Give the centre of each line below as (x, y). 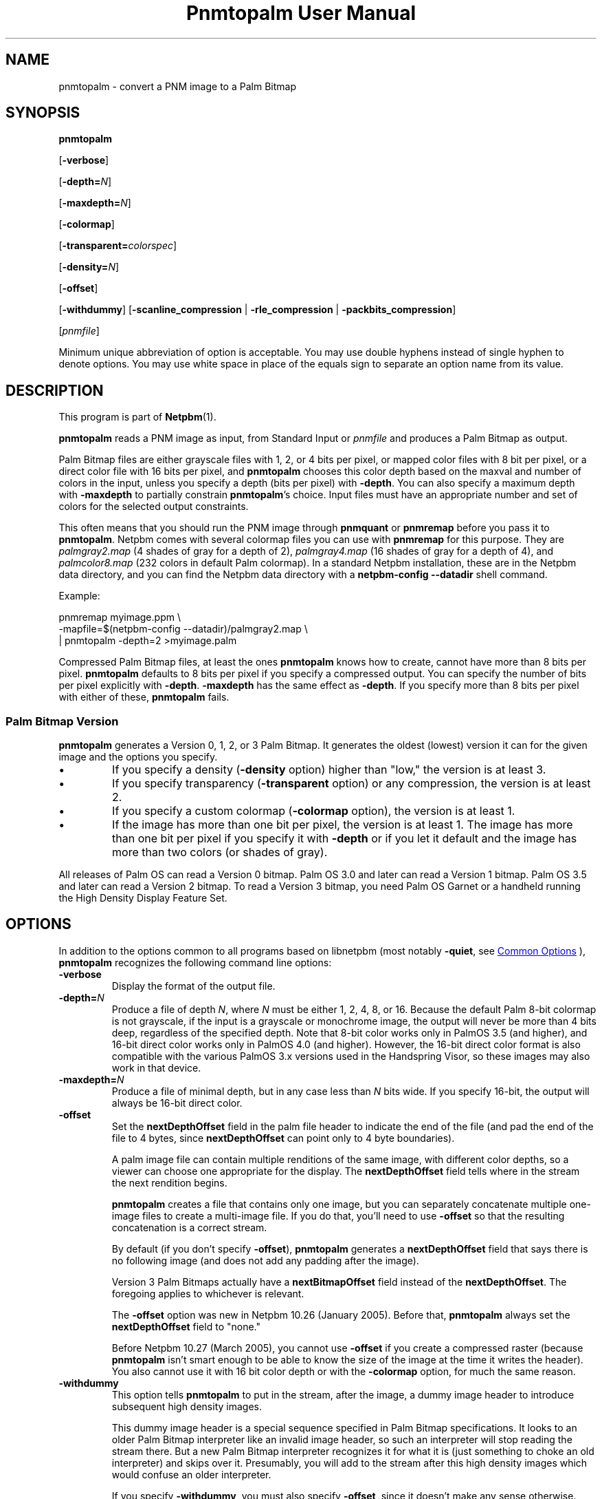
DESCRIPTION (55, 390)
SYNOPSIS (43, 113)
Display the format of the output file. (193, 986)
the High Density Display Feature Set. (143, 898)
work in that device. (156, 1067)
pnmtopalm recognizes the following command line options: (195, 962)
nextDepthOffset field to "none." (186, 1326)
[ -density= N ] (89, 267)
